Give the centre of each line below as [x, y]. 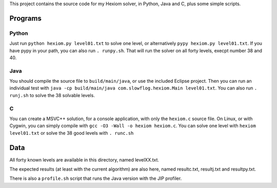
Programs [26, 18]
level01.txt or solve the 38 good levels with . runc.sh [72, 133]
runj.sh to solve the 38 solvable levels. [52, 95]
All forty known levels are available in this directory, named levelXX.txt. [84, 160]
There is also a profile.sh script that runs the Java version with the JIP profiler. [96, 178]
